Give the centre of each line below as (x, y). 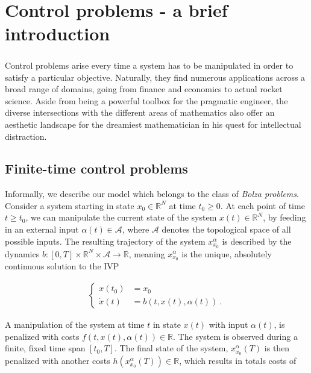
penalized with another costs (58, 361)
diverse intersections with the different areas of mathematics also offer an (140, 112)
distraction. (26, 136)
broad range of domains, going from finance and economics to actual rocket (144, 89)
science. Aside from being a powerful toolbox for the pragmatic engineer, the (146, 100)
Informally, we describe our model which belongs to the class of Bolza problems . (152, 194)
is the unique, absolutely (227, 253)
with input (228, 324)
